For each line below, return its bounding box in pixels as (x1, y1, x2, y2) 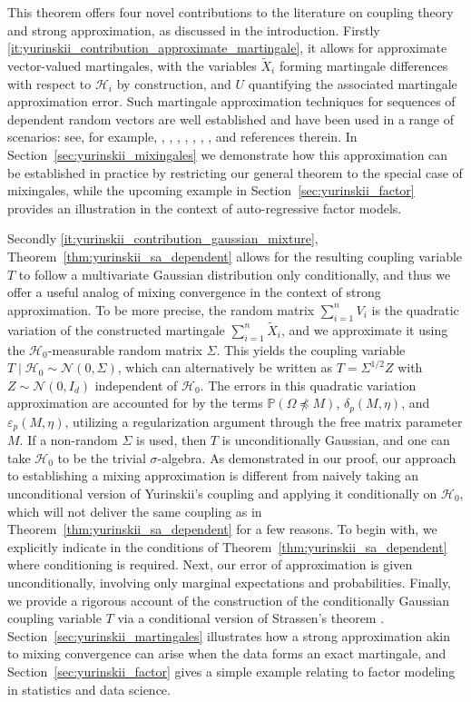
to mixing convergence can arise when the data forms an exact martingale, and (7, 644, 446, 663)
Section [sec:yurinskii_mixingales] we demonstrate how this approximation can (7, 144, 448, 163)
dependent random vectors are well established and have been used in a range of (7, 109, 454, 128)
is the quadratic (371, 300, 459, 319)
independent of (94, 375, 178, 394)
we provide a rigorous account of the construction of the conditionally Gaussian (7, 590, 450, 609)
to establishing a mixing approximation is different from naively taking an (7, 466, 419, 485)
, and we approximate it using (280, 320, 448, 339)
